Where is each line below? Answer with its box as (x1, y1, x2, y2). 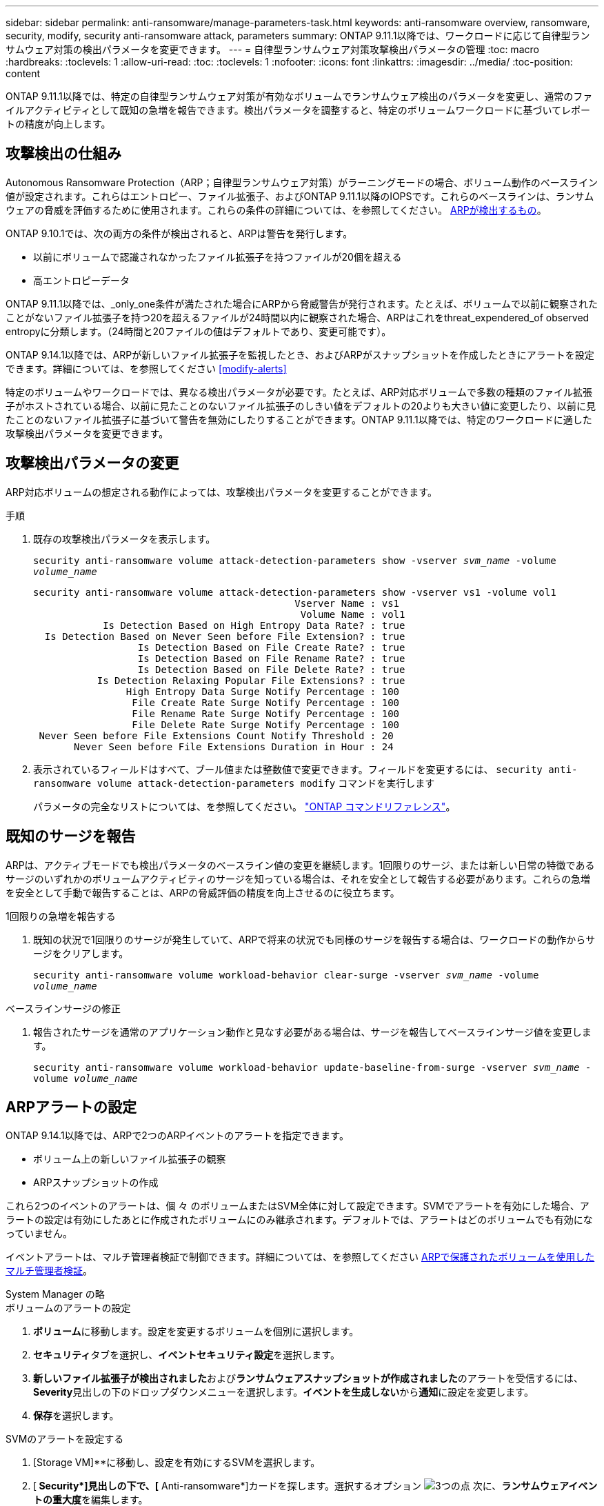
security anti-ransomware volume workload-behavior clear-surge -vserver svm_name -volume (33, 969, 539, 981)
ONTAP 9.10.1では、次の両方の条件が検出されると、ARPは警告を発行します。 (6, 227, 353, 239)
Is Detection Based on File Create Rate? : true (137, 641, 405, 653)
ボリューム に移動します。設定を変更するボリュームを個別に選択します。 (33, 1325, 359, 1338)
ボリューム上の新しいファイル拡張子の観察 (33, 1153, 226, 1165)
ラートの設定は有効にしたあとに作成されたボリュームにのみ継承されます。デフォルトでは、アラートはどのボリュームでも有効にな (6, 1214, 593, 1226)
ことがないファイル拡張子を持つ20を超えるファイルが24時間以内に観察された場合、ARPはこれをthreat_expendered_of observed (6, 311, 590, 323)
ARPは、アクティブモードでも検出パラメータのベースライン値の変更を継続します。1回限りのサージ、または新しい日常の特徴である (6, 859, 595, 871)
